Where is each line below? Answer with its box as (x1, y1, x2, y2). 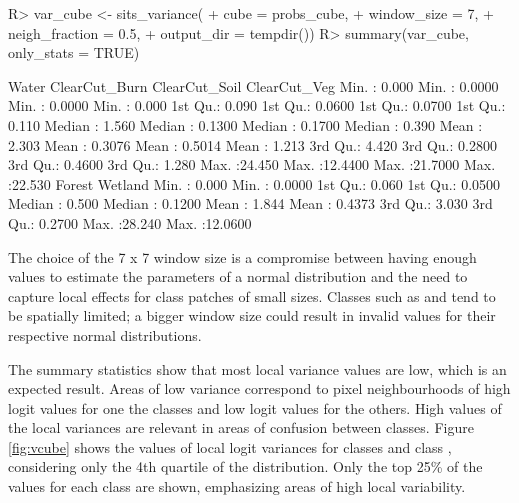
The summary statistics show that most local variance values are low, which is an (8, 358, 507, 379)
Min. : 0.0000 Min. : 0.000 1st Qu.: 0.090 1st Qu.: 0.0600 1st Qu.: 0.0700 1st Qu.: (8, 95, 506, 116)
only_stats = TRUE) (8, 42, 140, 63)
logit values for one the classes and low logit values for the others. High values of (8, 397, 502, 418)
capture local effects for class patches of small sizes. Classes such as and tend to (8, 285, 496, 306)
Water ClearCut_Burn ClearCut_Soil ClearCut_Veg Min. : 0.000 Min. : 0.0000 (8, 75, 499, 96)
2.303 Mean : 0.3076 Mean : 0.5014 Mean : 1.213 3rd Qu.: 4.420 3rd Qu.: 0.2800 (8, 134, 497, 155)
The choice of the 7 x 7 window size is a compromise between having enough (8, 246, 477, 267)
